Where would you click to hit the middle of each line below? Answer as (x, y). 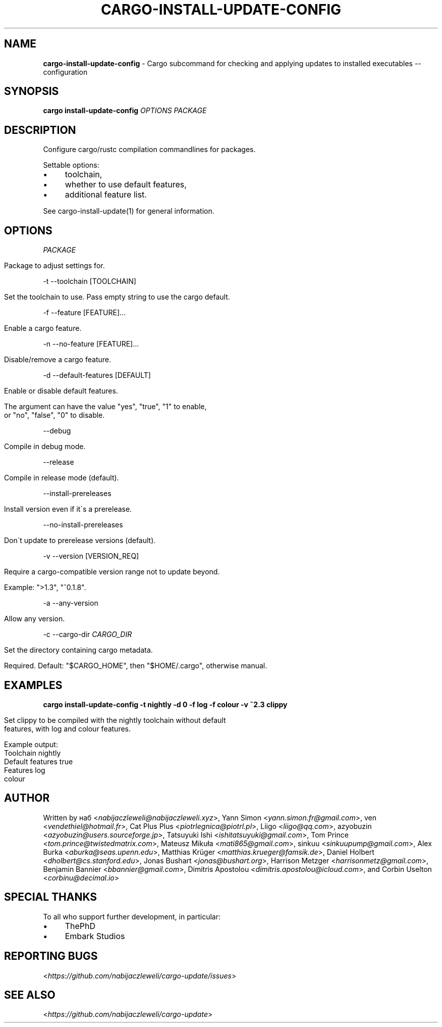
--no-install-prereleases (83, 525)
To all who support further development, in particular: (132, 916)
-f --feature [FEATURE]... (85, 313)
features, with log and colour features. (68, 728)
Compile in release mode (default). (62, 478)
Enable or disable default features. (61, 391)
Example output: (31, 744)
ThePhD (80, 926)
